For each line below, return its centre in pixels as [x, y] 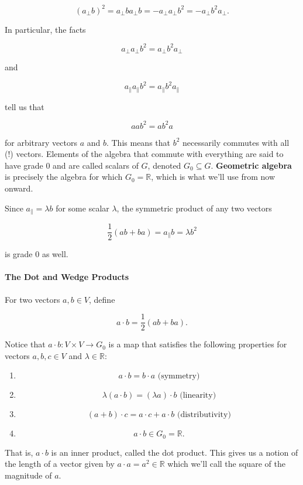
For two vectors [32, 299]
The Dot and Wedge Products [67, 277]
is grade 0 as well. [37, 254]
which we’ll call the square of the [226, 464]
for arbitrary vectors [41, 142]
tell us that [25, 106]
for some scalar [82, 208]
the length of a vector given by [60, 464]
